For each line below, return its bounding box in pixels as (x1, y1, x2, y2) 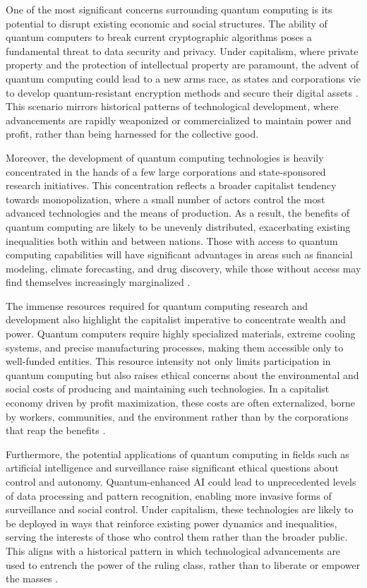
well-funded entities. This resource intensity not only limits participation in (6, 354, 331, 368)
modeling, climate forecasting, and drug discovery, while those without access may (6, 260, 361, 275)
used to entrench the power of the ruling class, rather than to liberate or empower (6, 557, 361, 572)
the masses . (6, 571, 59, 586)
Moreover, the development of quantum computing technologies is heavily (6, 150, 324, 164)
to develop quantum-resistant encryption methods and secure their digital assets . (6, 85, 359, 100)
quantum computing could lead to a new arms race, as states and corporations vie (6, 71, 361, 85)
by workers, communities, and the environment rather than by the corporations (6, 409, 349, 424)
